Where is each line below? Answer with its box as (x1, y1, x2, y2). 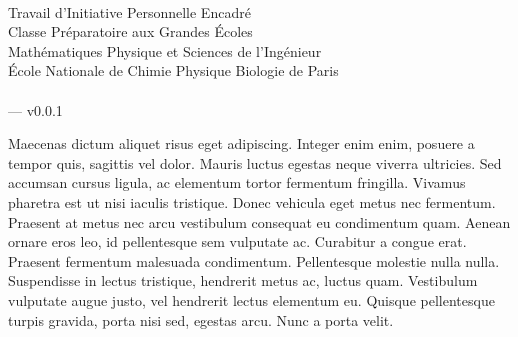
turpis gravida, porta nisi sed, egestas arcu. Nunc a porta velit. (8, 309, 394, 330)
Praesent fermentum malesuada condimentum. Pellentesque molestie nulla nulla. (8, 250, 500, 271)
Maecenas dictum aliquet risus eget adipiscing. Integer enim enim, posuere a (8, 133, 475, 154)
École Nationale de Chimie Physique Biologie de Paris (8, 60, 339, 81)
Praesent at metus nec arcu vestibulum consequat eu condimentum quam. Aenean (8, 211, 511, 232)
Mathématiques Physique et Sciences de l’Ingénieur (8, 40, 322, 61)
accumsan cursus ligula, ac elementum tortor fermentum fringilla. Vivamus (8, 172, 466, 193)
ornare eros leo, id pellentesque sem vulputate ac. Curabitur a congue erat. (8, 231, 467, 252)
